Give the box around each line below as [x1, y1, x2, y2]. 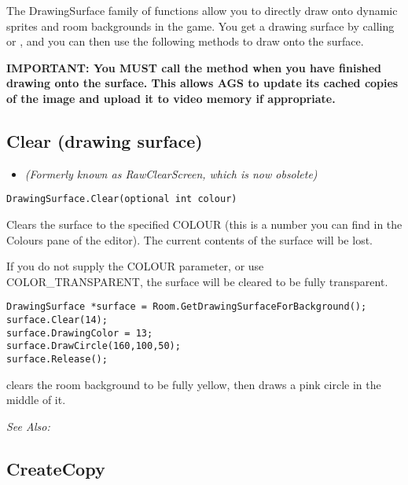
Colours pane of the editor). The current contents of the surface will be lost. [6, 231, 373, 248]
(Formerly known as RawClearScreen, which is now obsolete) [24, 165, 318, 182]
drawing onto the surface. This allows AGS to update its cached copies [6, 75, 399, 91]
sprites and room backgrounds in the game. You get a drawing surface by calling [6, 17, 395, 34]
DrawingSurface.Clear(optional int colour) [6, 193, 237, 205]
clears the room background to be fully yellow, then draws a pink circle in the [6, 376, 381, 392]
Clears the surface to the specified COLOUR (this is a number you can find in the [6, 216, 402, 233]
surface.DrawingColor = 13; [6, 327, 153, 339]
